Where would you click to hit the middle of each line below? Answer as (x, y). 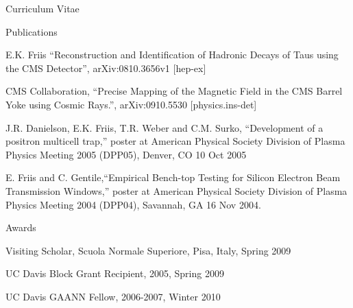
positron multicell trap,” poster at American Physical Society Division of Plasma (175, 141)
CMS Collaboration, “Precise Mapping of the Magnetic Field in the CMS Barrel (174, 91)
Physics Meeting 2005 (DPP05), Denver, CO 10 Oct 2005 (126, 154)
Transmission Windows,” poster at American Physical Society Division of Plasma (176, 190)
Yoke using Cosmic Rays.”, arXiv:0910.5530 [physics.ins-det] (131, 104)
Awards (21, 227)
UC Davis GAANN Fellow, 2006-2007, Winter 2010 (113, 296)
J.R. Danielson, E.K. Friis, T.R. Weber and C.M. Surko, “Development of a (165, 127)
